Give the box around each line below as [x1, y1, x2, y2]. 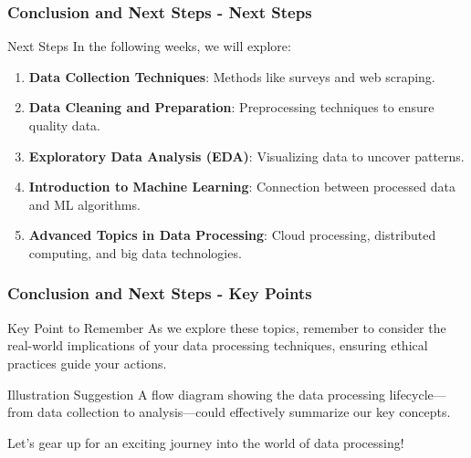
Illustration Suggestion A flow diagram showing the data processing [7, 384, 385, 403]
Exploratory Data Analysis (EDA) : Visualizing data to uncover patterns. [28, 146, 465, 165]
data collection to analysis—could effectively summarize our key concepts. [37, 402, 451, 422]
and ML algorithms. [28, 194, 141, 213]
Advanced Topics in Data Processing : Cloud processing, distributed [28, 225, 436, 245]
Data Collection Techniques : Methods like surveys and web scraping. [28, 67, 435, 86]
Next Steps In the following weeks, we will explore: [7, 36, 291, 56]
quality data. [28, 116, 100, 134]
